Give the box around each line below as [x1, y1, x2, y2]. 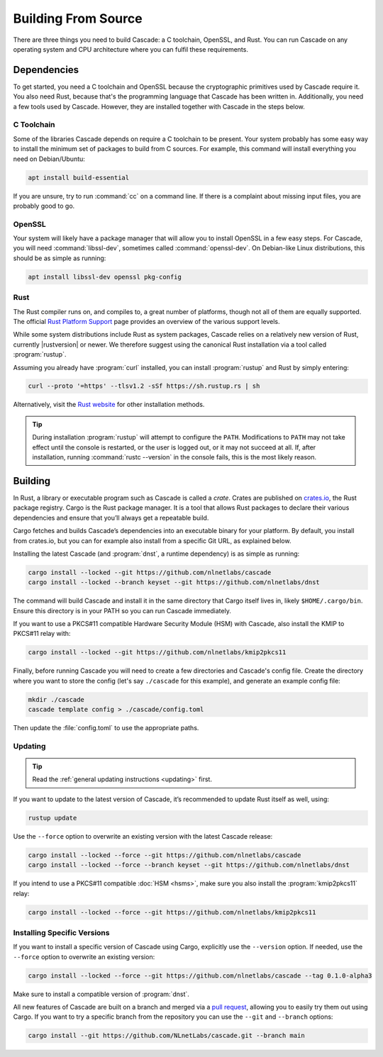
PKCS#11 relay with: [13, 630, 71, 638]
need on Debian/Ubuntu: [13, 155, 85, 163]
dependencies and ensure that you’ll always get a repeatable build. [13, 513, 209, 522]
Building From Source [13, 11, 143, 26]
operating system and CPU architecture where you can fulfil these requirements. [13, 45, 248, 53]
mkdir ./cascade [28, 695, 85, 703]
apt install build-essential [28, 174, 130, 181]
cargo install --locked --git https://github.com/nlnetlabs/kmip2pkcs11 [28, 649, 287, 656]
